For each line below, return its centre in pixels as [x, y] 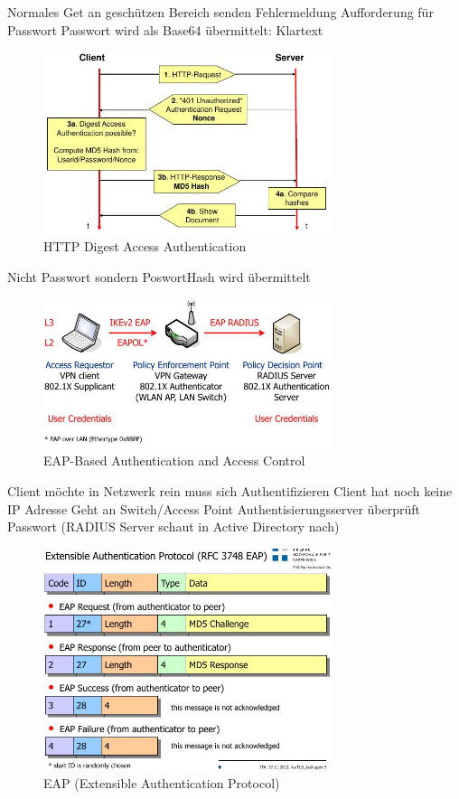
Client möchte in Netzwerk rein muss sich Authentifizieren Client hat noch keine [230, 490]
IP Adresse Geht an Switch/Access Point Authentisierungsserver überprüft [214, 508]
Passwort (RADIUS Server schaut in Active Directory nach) [173, 526]
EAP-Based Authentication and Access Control [174, 461]
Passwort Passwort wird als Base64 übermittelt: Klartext [165, 29]
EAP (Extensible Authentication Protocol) [162, 782]
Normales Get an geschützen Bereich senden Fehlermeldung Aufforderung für [220, 12]
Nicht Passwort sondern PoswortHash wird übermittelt [159, 276]
